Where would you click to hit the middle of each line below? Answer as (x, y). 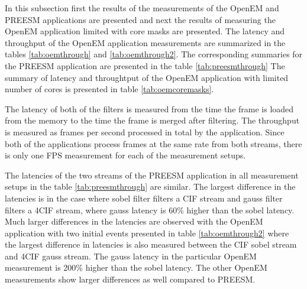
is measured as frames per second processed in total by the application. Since (145, 131)
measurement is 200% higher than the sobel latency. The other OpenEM (136, 267)
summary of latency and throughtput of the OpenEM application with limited (147, 77)
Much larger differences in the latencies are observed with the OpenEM (134, 221)
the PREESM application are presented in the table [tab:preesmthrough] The (145, 65)
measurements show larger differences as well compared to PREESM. (130, 279)
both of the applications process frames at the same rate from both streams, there (153, 143)
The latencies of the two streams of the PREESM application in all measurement (152, 175)
